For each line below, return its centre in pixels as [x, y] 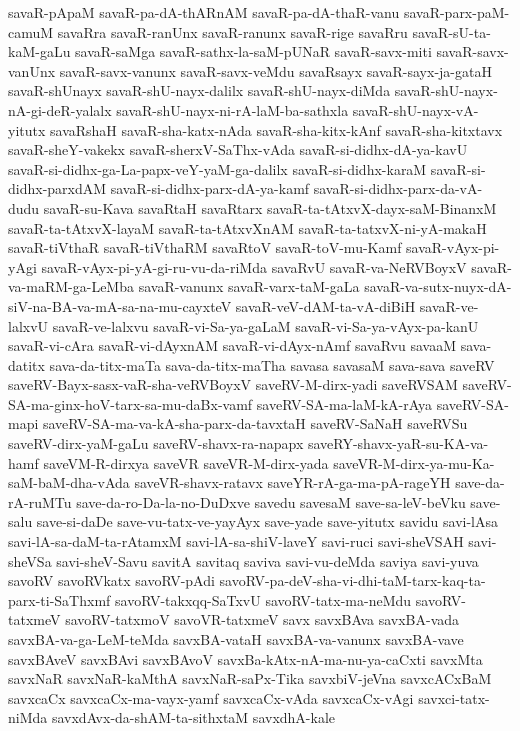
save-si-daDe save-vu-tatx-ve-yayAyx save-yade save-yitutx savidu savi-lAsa [267, 521]
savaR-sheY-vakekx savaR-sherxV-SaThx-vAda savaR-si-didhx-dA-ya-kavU [238, 149]
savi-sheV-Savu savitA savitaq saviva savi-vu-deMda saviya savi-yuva [267, 560]
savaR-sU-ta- [451, 31]
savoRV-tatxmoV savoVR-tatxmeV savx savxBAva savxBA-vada [262, 619]
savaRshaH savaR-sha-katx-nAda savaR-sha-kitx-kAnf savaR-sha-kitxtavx [276, 129]
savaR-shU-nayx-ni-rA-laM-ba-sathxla [232, 109]
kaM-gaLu [39, 51]
